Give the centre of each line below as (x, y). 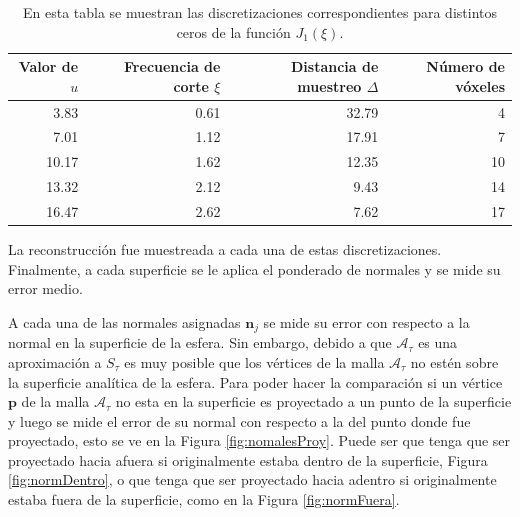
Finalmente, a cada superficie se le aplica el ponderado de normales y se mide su (254, 268)
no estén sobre (454, 361)
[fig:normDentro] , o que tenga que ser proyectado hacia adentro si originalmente (252, 479)
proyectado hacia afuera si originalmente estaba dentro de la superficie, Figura (248, 459)
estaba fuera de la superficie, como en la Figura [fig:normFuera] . (204, 499)
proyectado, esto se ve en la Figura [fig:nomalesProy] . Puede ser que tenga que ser (259, 440)
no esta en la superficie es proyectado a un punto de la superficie (313, 401)
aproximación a (55, 361)
